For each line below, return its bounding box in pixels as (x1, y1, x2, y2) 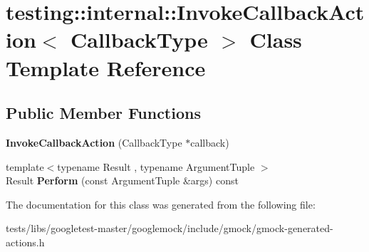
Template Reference (6, 53, 206, 82)
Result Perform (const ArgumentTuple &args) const (6, 173, 239, 188)
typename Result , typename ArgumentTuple (57, 159, 255, 174)
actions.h (6, 234, 45, 249)
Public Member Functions (6, 102, 201, 124)
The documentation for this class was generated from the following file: (6, 196, 316, 211)
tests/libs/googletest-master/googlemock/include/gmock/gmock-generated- (6, 221, 333, 236)
